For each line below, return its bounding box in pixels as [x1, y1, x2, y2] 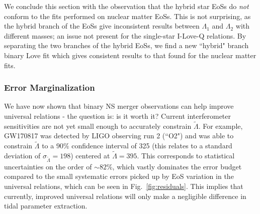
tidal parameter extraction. [4, 200, 88, 211]
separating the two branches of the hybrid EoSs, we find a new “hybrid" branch [4, 40, 249, 51]
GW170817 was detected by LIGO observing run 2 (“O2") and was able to [4, 130, 234, 141]
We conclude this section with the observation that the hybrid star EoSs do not [4, 1, 249, 11]
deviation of [4, 150, 41, 160]
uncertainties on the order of [4, 161, 92, 171]
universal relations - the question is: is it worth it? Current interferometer [4, 110, 231, 121]
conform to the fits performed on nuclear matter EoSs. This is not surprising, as [4, 11, 251, 21]
